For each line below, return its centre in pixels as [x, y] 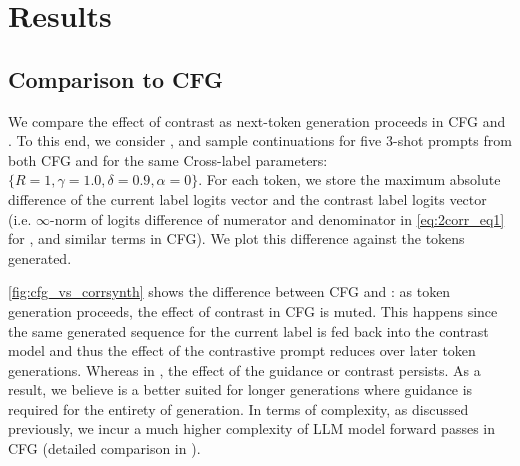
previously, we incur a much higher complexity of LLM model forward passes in [252, 428]
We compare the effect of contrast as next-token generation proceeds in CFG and [257, 120]
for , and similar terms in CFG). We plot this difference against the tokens [236, 238]
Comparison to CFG [115, 78]
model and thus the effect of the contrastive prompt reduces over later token [242, 350]
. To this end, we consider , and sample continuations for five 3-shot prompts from [260, 140]
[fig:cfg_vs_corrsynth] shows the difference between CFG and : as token [229, 291]
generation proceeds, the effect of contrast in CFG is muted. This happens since [253, 310]
